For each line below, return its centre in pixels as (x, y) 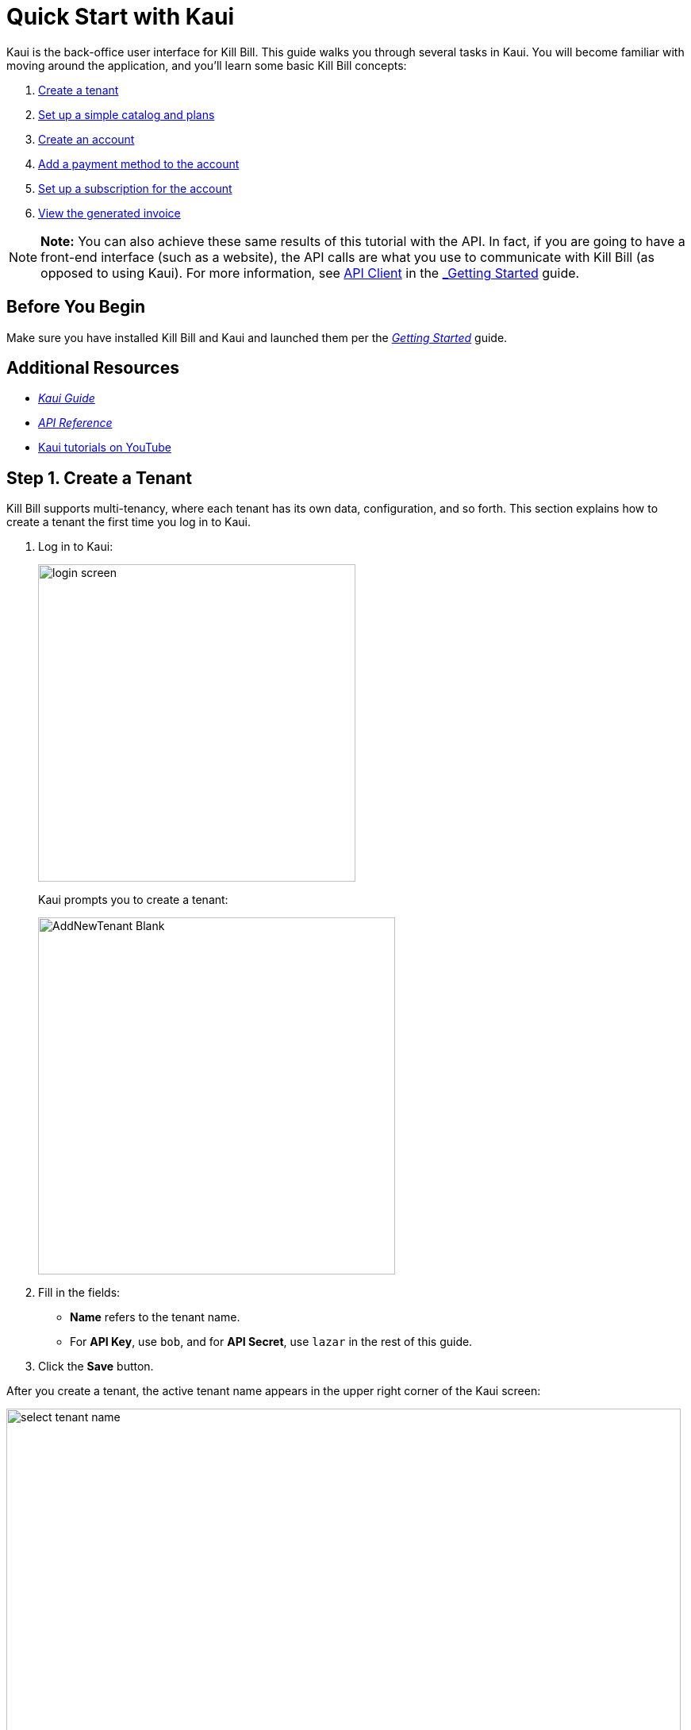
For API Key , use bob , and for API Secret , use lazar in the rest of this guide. (271, 1342)
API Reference (75, 423)
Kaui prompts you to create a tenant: (133, 900)
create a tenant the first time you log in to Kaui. (129, 522)
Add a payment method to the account (139, 163)
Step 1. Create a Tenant (99, 478)
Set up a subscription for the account (135, 188)
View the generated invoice (109, 213)
